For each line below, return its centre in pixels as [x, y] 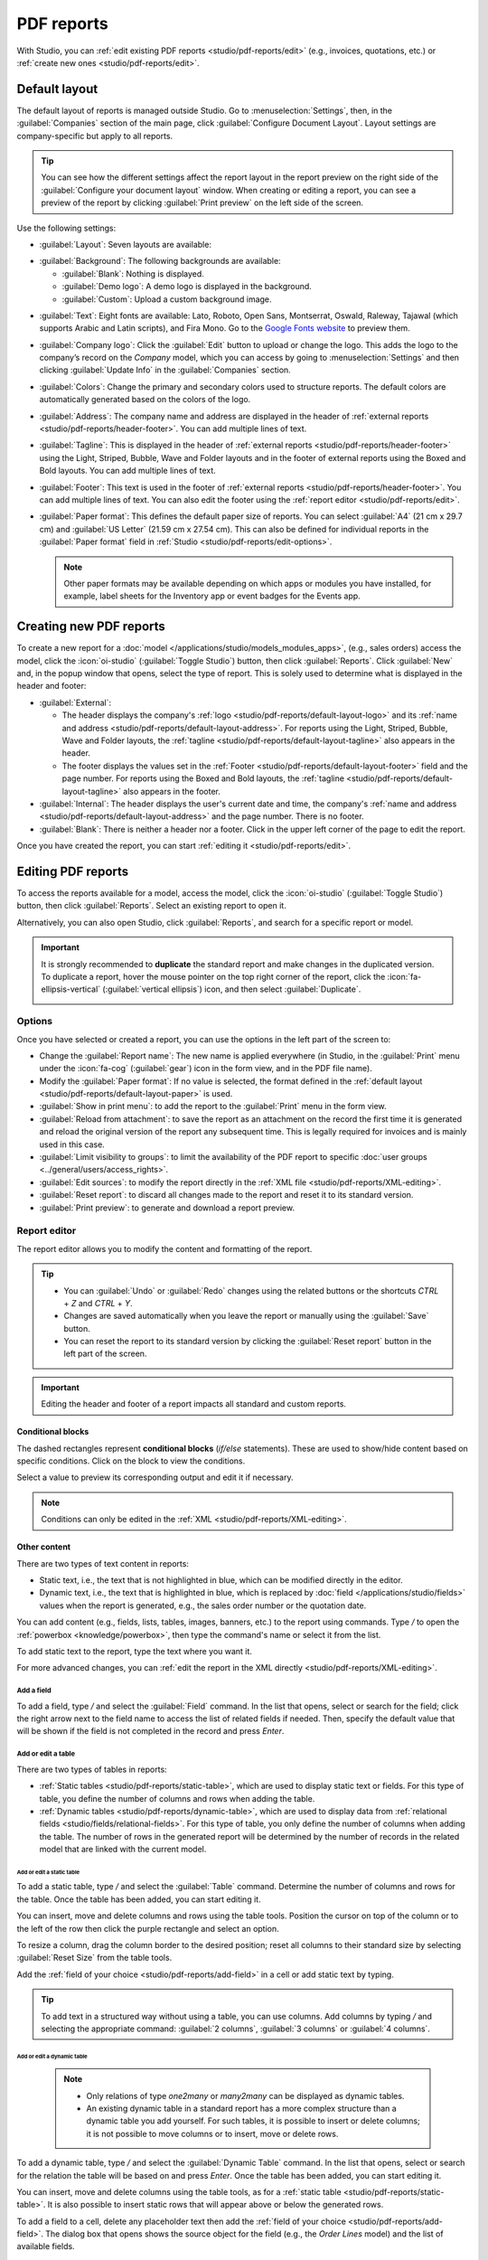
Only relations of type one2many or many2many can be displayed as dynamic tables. [245, 2095]
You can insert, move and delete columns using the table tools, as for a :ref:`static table [179, 2191]
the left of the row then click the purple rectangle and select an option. [148, 1928]
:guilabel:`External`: [75, 702]
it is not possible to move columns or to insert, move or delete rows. [212, 2133]
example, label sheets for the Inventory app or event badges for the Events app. [212, 596]
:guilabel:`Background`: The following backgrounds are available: [160, 261]
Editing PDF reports [73, 871]
